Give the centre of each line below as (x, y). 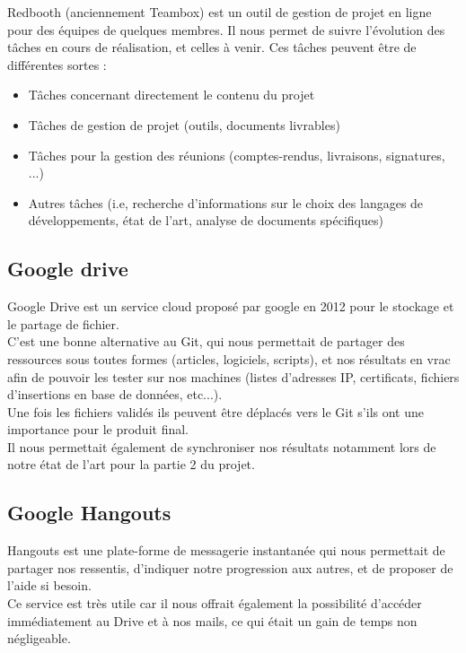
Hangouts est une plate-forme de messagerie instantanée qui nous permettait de (226, 550)
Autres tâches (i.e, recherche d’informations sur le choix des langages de (226, 202)
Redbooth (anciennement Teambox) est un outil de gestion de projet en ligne (220, 12)
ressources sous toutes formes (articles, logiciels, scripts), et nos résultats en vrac (229, 358)
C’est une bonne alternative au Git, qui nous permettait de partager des (206, 341)
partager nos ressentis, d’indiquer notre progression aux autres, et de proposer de (230, 567)
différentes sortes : (57, 64)
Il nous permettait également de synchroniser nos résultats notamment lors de (222, 446)
